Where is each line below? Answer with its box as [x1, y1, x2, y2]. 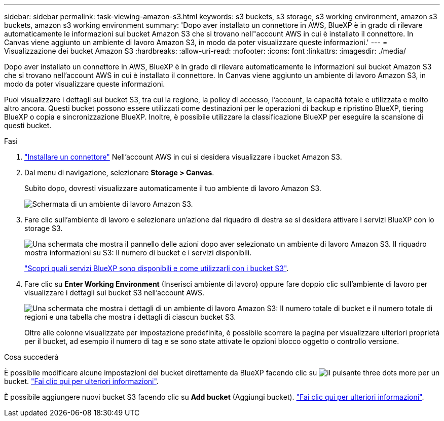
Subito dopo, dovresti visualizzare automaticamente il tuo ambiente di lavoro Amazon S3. [24, 184, 321, 193]
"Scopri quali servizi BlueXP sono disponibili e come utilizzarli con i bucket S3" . [24, 264, 289, 273]
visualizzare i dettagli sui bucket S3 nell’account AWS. [24, 288, 205, 297]
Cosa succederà [4, 353, 59, 361]
